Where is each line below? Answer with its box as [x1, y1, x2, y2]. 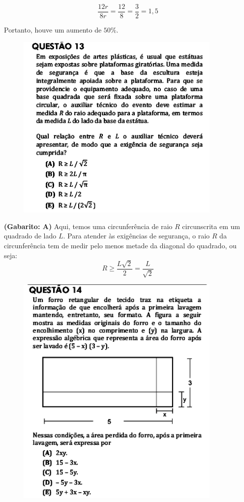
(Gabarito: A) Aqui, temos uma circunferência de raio [4, 221, 173, 231]
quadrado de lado [4, 231, 57, 241]
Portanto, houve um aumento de [4, 25, 102, 35]
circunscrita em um [182, 221, 240, 231]
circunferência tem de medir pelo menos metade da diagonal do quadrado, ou [4, 240, 237, 250]
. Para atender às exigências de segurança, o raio [63, 231, 210, 241]
